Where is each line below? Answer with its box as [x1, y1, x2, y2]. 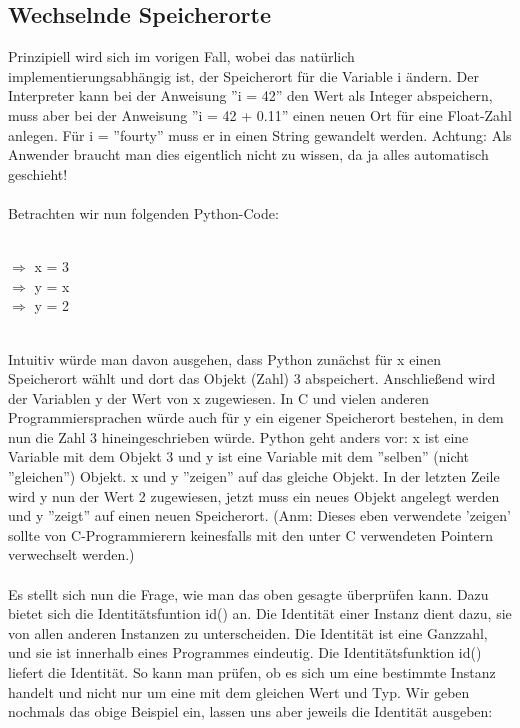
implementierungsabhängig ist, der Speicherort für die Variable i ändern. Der [8, 65, 479, 86]
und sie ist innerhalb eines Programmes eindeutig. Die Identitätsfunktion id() [8, 642, 482, 663]
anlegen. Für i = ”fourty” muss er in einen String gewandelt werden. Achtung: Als [8, 124, 512, 145]
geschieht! [8, 163, 68, 184]
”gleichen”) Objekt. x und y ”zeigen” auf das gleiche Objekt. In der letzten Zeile [8, 466, 500, 487]
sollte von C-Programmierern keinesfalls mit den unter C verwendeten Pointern [8, 524, 494, 545]
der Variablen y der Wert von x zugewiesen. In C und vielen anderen [8, 387, 430, 408]
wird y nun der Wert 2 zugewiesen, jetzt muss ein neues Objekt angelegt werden [8, 485, 500, 506]
